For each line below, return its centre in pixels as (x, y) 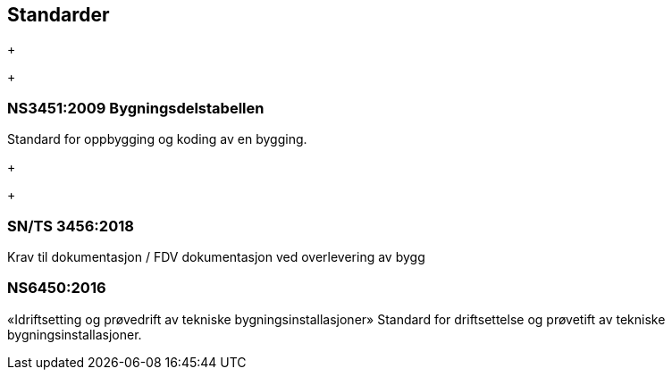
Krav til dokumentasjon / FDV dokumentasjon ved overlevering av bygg (216, 256)
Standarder (59, 15)
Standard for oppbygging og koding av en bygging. (157, 139)
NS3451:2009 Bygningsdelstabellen (136, 108)
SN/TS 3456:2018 (71, 226)
